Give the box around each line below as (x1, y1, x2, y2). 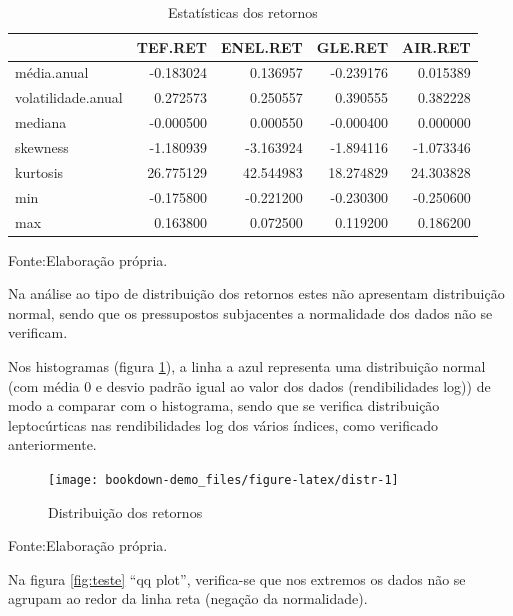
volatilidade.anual (15, 87, 123, 108)
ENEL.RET (221, 36, 303, 57)
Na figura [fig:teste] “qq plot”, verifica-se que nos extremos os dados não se (8, 568, 466, 589)
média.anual (15, 62, 89, 83)
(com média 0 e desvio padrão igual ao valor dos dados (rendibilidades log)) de (8, 375, 491, 396)
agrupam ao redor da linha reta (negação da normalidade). (8, 588, 368, 609)
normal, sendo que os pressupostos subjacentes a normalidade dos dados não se (8, 302, 493, 323)
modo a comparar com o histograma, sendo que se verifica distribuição (8, 395, 440, 416)
